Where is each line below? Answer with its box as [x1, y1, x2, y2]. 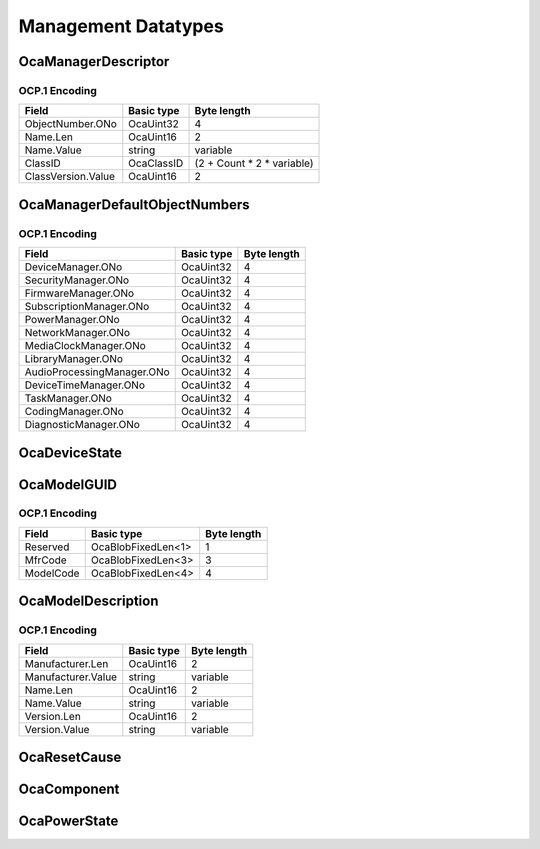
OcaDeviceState [18, 444, 123, 461]
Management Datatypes [18, 15, 224, 37]
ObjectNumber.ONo [24, 117, 117, 131]
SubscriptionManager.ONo [24, 300, 150, 314]
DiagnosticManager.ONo [24, 418, 140, 432]
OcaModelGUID [18, 476, 118, 493]
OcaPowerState [18, 813, 119, 830]
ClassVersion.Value [24, 170, 115, 184]
